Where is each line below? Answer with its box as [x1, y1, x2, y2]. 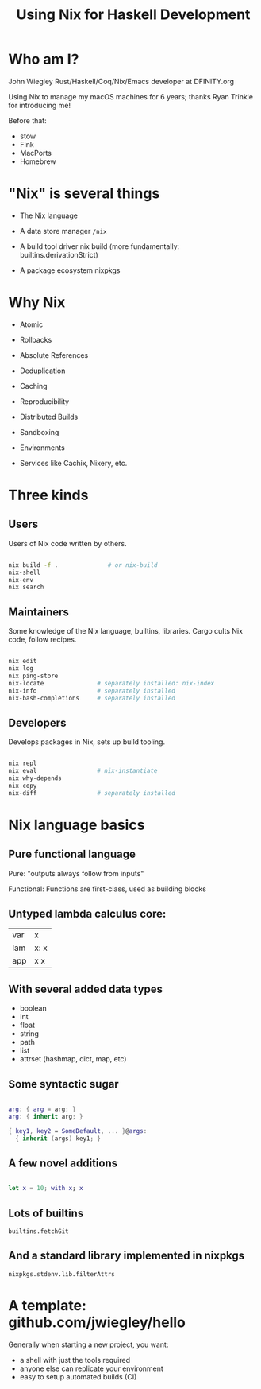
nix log [8, 665, 34, 673]
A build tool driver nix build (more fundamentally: [19, 241, 180, 251]
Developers [8, 716, 67, 729]
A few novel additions [8, 1156, 118, 1170]
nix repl [8, 759, 37, 768]
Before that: [8, 115, 47, 125]
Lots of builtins [8, 1206, 84, 1220]
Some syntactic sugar [8, 1077, 119, 1091]
